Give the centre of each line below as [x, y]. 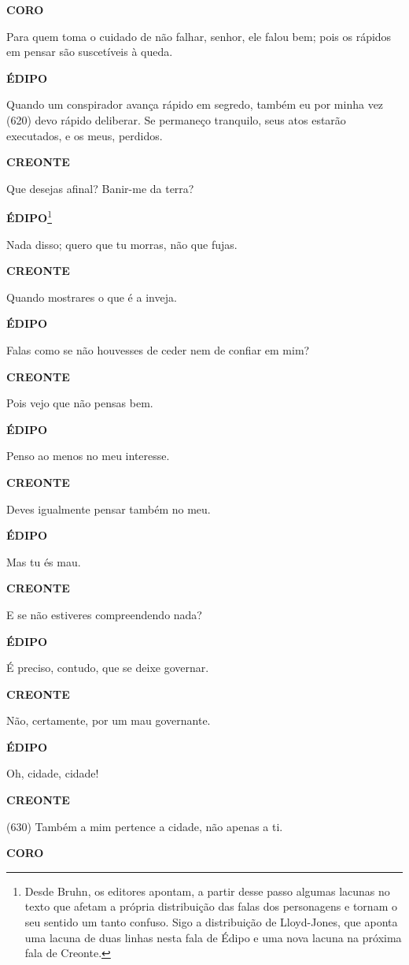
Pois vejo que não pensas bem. [80, 403]
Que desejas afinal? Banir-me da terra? [100, 188]
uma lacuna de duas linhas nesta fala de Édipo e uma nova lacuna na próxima [213, 937]
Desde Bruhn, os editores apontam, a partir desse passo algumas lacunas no [207, 891]
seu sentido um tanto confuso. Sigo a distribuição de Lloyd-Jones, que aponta [211, 922]
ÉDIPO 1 [29, 216]
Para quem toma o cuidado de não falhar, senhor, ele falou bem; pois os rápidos [199, 36]
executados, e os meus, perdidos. [85, 135]
